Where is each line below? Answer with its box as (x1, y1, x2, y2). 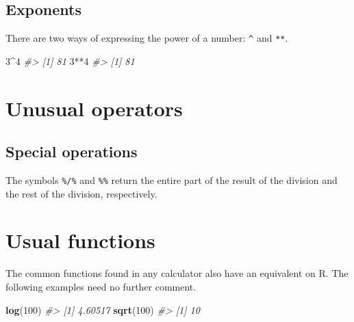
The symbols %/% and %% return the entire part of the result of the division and (5, 173, 338, 187)
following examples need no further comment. (5, 280, 197, 293)
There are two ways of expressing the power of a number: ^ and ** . (5, 31, 288, 45)
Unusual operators (5, 94, 183, 122)
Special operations (5, 141, 138, 162)
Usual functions (5, 226, 155, 254)
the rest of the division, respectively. (5, 186, 157, 200)
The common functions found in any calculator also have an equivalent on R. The (5, 266, 349, 280)
